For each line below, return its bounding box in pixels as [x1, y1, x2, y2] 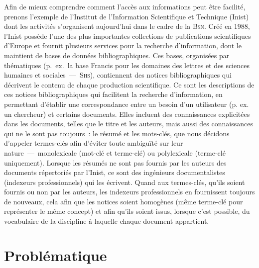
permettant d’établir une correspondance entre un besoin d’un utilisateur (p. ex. [4, 98, 249, 109]
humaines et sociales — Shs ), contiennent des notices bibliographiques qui [4, 70, 232, 80]
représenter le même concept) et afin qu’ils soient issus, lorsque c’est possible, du [4, 206, 250, 216]
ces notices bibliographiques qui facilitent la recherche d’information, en [4, 89, 223, 99]
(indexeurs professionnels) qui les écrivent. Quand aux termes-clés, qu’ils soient [4, 177, 245, 187]
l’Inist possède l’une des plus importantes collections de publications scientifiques [4, 30, 251, 41]
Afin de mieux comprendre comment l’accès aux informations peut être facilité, [4, 1, 246, 11]
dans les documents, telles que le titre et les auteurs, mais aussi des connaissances [4, 118, 253, 129]
